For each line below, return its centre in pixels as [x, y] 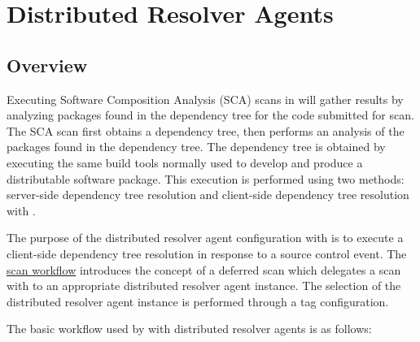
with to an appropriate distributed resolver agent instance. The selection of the [204, 286]
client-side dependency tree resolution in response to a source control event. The [207, 253]
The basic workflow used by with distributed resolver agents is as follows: [189, 329]
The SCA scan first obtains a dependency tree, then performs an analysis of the [206, 130]
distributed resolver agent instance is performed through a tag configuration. [198, 301]
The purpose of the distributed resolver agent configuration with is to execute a [205, 238]
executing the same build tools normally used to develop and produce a [185, 162]
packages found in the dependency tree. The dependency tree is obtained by [196, 147]
